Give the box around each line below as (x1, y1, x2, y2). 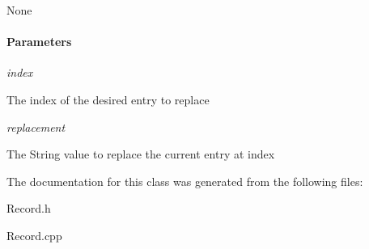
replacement (6, 118, 66, 135)
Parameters (6, 33, 72, 50)
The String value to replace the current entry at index (6, 146, 275, 162)
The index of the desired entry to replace (6, 91, 210, 108)
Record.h (6, 200, 51, 217)
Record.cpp (6, 226, 62, 243)
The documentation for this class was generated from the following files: (6, 172, 363, 189)
